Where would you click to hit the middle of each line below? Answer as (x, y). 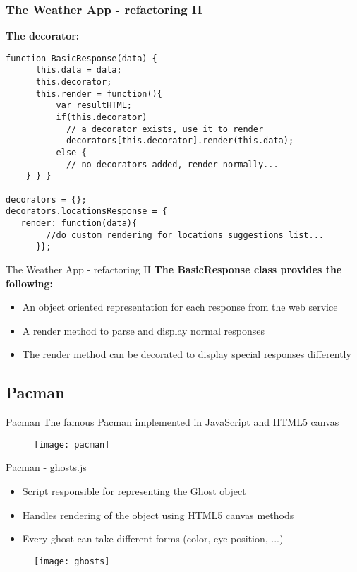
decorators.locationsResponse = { (87, 211)
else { (71, 153)
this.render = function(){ (99, 94)
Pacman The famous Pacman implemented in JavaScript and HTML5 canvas (173, 422)
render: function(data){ (79, 223)
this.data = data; (79, 70)
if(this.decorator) (102, 118)
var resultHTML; (94, 106)
